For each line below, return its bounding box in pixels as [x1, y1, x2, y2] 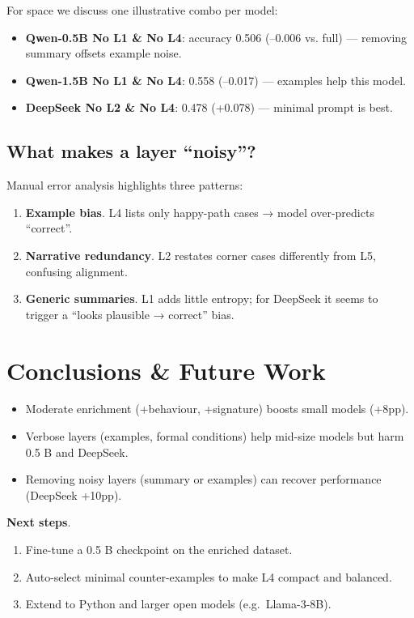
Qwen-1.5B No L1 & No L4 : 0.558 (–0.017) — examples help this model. [25, 71, 406, 88]
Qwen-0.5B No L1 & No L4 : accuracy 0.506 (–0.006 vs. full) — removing [25, 28, 408, 45]
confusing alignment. [25, 262, 128, 279]
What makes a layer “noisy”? [6, 139, 256, 164]
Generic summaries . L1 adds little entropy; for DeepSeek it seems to [25, 290, 378, 307]
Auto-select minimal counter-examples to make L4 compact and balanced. [25, 568, 392, 585]
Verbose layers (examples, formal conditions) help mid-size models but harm [25, 428, 404, 445]
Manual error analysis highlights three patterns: [6, 177, 243, 194]
